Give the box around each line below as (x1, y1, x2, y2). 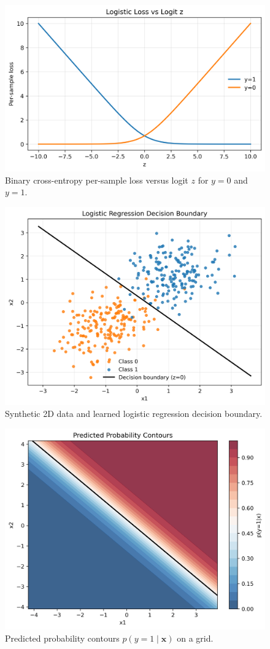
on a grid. (177, 631, 214, 644)
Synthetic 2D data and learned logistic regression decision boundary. (5, 407, 263, 420)
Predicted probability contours (5, 631, 120, 644)
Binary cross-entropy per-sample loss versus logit (5, 173, 188, 186)
